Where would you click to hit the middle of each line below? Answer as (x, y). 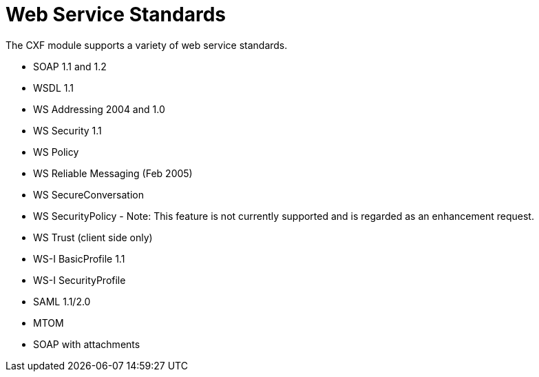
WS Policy (56, 152)
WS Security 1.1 (67, 130)
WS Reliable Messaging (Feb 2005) (113, 173)
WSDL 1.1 (53, 88)
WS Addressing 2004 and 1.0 (99, 109)
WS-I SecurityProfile (80, 280)
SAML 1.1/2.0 (62, 301)
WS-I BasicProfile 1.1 (79, 258)
